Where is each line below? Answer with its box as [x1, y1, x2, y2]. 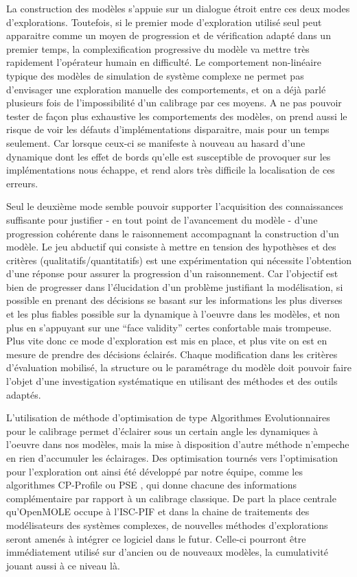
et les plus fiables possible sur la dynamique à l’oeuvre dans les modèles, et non [6, 307, 341, 321]
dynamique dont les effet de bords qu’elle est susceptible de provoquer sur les [6, 149, 331, 163]
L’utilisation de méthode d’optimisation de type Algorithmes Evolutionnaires [6, 410, 330, 425]
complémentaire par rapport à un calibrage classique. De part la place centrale [6, 491, 336, 505]
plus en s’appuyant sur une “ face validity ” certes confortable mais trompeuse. [6, 320, 332, 334]
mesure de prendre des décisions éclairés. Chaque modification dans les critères [6, 346, 338, 361]
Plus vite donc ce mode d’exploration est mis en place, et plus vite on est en [6, 333, 327, 348]
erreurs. [6, 176, 38, 190]
